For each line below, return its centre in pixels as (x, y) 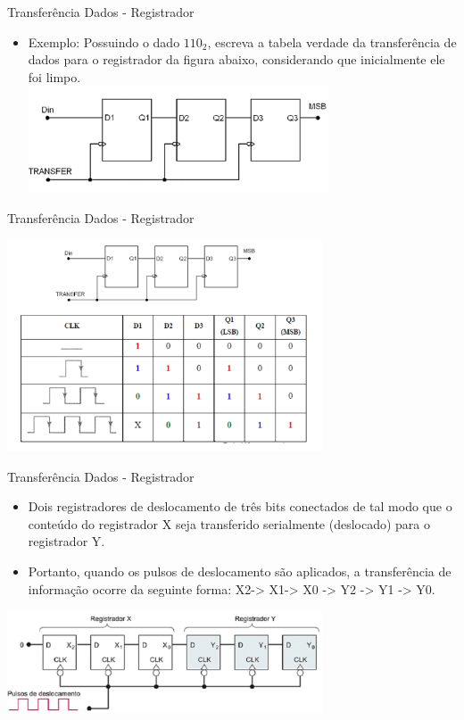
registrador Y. (66, 541)
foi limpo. (54, 76)
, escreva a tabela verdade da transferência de (332, 41)
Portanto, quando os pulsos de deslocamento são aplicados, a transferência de (240, 571)
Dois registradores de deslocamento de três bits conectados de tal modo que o (240, 506)
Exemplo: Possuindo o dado (104, 41)
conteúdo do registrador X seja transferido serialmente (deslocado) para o (229, 523)
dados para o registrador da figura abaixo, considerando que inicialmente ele (236, 59)
